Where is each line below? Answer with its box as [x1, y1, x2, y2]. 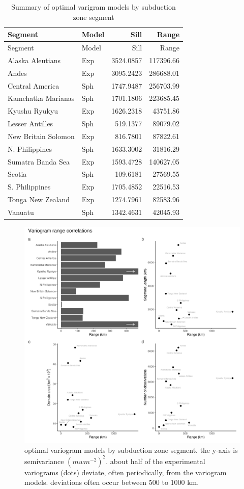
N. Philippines [8, 143, 52, 154]
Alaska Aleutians [8, 55, 60, 65]
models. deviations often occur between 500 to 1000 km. [24, 477, 199, 487]
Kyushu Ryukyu [8, 105, 58, 116]
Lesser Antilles [8, 118, 53, 129]
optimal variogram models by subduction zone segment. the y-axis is [24, 444, 238, 455]
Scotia [8, 169, 27, 179]
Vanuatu [8, 207, 34, 217]
